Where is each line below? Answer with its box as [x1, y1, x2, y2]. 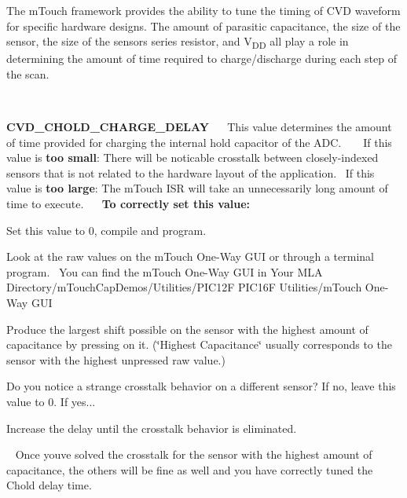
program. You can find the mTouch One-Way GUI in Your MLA [6, 263, 323, 280]
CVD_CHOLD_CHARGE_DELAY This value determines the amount [6, 119, 392, 135]
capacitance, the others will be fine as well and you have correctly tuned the [6, 461, 373, 478]
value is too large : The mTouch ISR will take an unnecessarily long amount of [6, 180, 388, 196]
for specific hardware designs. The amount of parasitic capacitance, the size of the [6, 17, 401, 34]
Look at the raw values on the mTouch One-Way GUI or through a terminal [6, 248, 374, 265]
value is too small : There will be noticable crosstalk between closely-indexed [6, 149, 379, 166]
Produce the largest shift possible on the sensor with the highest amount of [6, 320, 368, 337]
